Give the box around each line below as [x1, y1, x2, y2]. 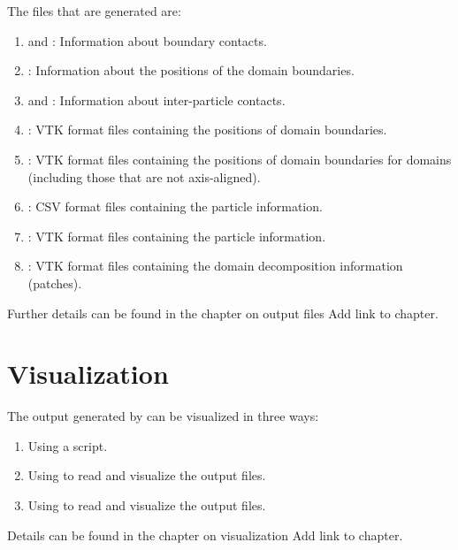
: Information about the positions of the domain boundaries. [27, 61, 355, 80]
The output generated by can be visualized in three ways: [7, 407, 319, 425]
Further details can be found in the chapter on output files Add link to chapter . [7, 303, 439, 322]
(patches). [27, 273, 82, 292]
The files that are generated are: [7, 2, 181, 19]
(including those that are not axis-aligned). [27, 167, 261, 186]
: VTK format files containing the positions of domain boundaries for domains [27, 149, 452, 168]
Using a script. [27, 436, 108, 455]
